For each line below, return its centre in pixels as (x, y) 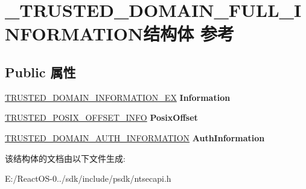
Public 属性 (40, 72)
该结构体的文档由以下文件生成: (65, 158)
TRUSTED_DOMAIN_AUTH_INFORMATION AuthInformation (135, 137)
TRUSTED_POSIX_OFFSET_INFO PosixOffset (101, 117)
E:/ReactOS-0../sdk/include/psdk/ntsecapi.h (88, 178)
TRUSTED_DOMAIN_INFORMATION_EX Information (118, 97)
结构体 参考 (189, 34)
